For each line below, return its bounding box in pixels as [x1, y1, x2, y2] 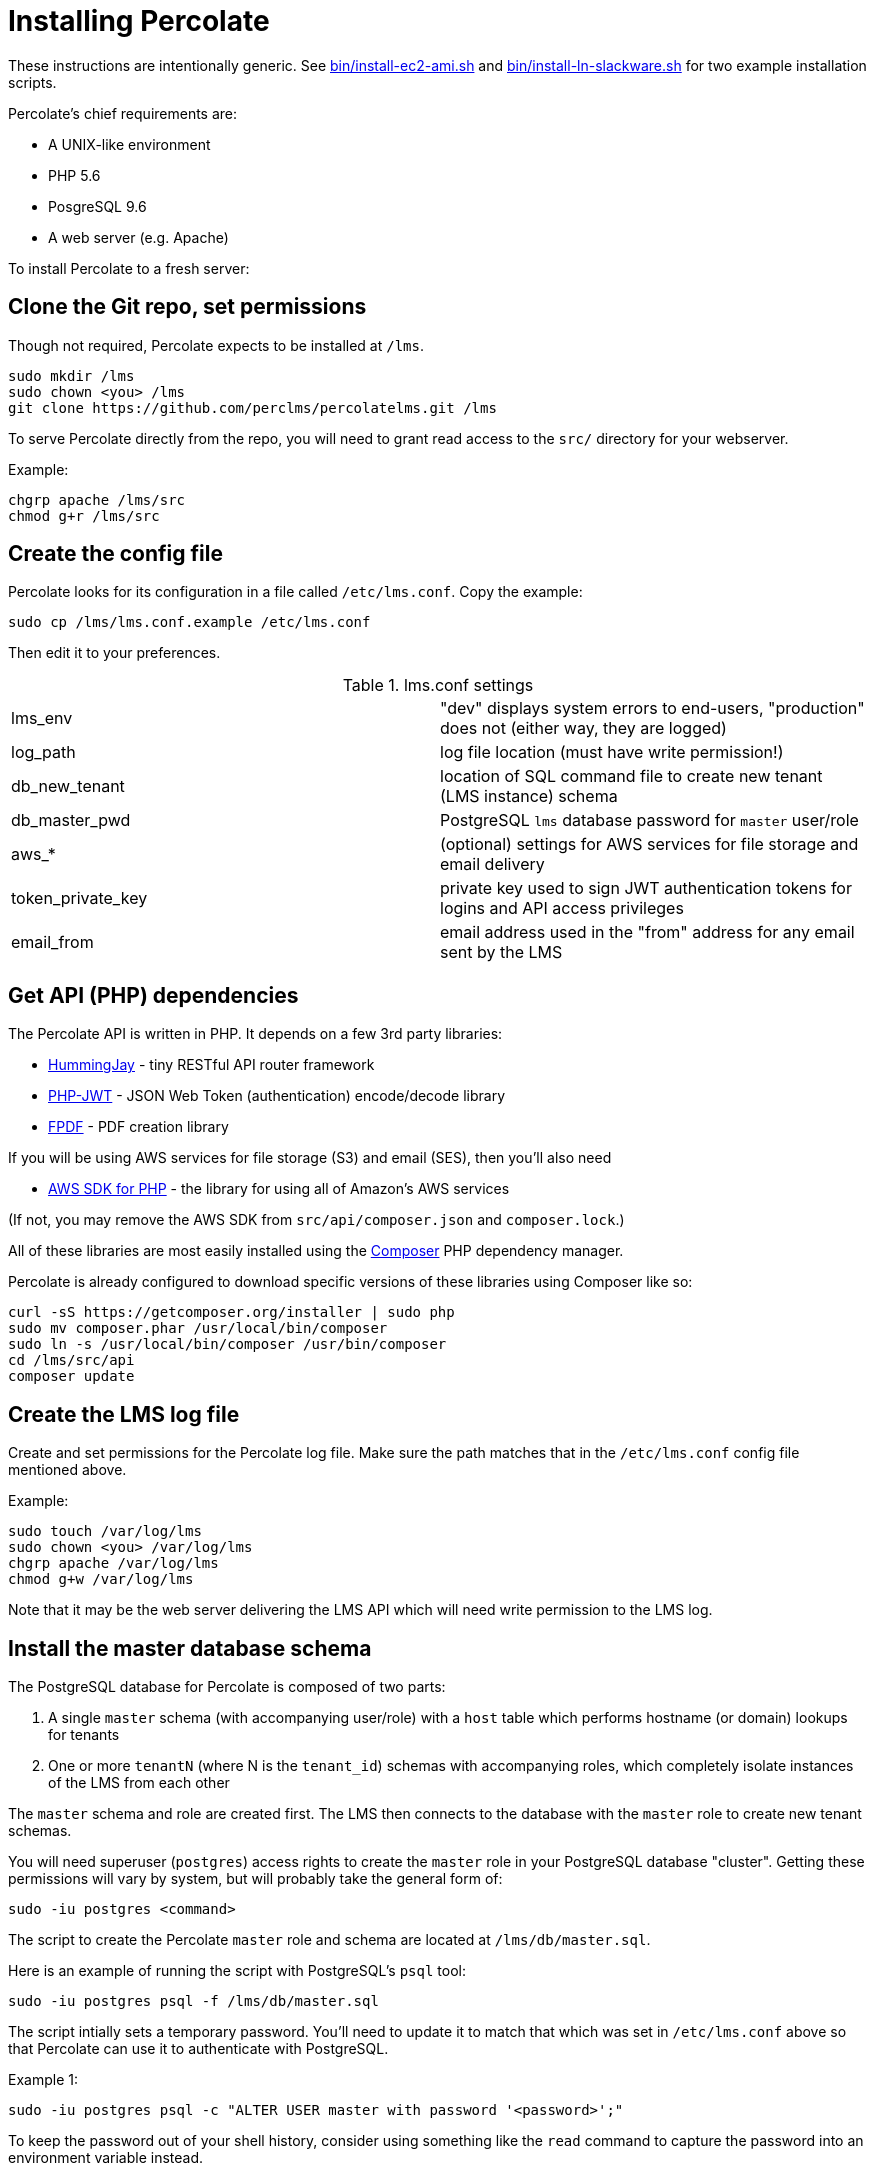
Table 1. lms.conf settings [342, 675, 534, 696]
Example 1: [8, 2070, 78, 2088]
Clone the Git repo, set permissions [8, 294, 367, 320]
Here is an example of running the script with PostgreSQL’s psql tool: [8, 1961, 466, 1979]
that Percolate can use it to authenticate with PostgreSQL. [8, 2039, 389, 2057]
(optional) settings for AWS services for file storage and [440, 834, 859, 855]
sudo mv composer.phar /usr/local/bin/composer [8, 1320, 388, 1337]
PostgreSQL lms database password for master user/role [440, 810, 859, 831]
